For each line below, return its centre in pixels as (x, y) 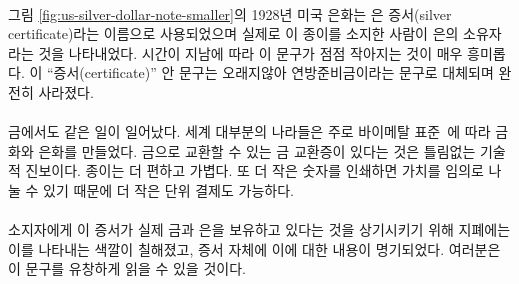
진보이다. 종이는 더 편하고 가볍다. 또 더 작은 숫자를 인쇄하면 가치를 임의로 (254, 170)
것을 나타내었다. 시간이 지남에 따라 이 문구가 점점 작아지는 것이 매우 (250, 52)
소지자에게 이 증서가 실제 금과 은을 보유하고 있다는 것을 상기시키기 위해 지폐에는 (259, 229)
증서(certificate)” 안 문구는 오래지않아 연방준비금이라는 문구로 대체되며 (273, 72)
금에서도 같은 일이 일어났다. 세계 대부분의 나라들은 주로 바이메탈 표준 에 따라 (249, 131)
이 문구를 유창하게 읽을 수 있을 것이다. (127, 268)
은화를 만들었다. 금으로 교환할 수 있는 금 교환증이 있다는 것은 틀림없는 (257, 150)
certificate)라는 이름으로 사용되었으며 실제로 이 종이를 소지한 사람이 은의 (233, 33)
